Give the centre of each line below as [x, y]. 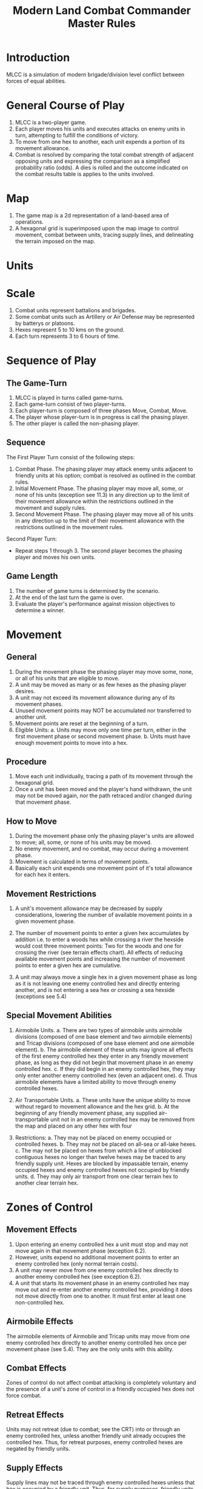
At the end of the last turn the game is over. [69, 597]
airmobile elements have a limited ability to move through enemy [95, 1081]
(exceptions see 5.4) [41, 996]
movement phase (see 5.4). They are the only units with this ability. [90, 1349]
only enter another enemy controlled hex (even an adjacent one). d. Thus [106, 1075]
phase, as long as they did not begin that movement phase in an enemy [104, 1062]
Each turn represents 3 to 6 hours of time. [67, 336]
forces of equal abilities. [36, 81]
